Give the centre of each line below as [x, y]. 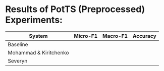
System [38, 36]
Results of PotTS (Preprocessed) [75, 9]
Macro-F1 [115, 36]
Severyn [18, 60]
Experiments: [34, 20]
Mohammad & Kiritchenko [38, 52]
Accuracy [144, 36]
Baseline [18, 44]
